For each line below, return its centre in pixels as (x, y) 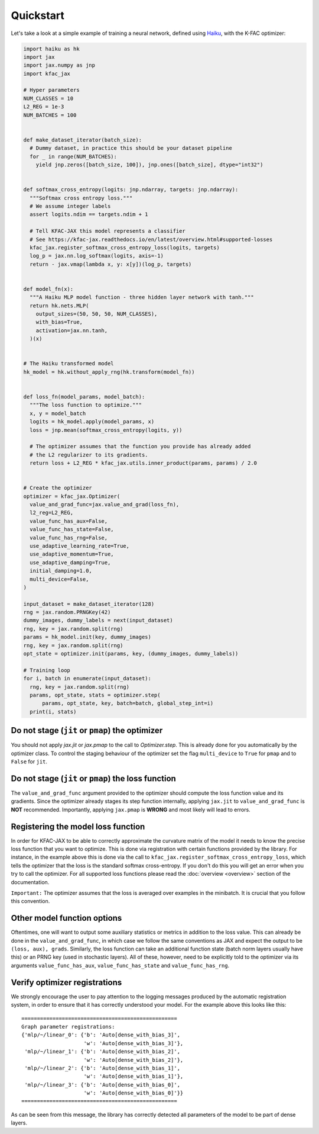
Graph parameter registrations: (68, 1027)
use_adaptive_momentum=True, (72, 554)
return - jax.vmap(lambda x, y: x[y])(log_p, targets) (111, 264)
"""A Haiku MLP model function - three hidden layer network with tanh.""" (142, 297)
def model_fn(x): (48, 289)
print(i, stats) (53, 711)
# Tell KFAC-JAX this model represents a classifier (108, 231)
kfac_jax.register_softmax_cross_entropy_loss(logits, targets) (125, 248)
